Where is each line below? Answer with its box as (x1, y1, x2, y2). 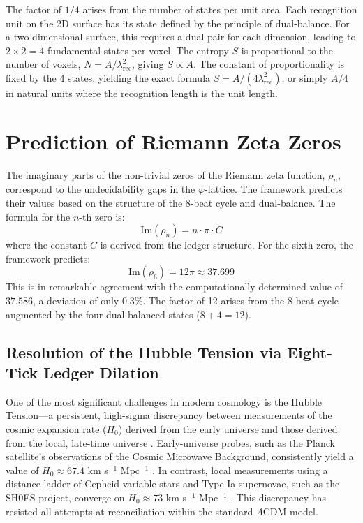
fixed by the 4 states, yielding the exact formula (6, 70, 211, 84)
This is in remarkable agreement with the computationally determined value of (6, 279, 343, 294)
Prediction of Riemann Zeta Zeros (6, 126, 341, 155)
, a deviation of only (32, 293, 119, 308)
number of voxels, (6, 57, 81, 71)
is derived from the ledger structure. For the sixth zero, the (100, 237, 354, 252)
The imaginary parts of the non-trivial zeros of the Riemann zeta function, (6, 167, 325, 182)
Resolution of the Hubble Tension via (6, 341, 282, 362)
